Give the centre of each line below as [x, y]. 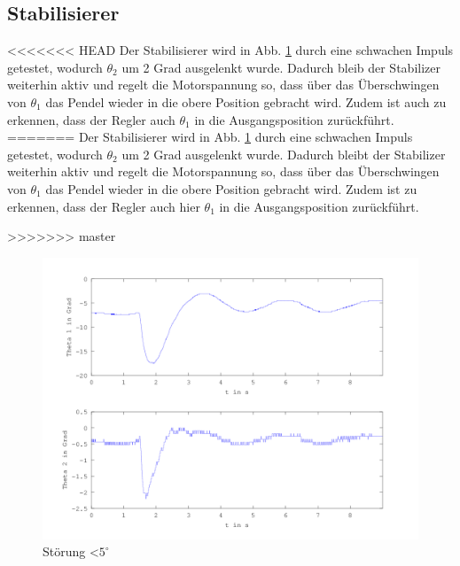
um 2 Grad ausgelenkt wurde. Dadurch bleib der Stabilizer [281, 67]
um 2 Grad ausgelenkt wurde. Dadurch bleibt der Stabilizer [284, 154]
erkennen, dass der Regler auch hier [104, 206]
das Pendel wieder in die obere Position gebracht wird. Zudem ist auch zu [246, 101]
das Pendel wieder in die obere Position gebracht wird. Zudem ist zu [231, 188]
